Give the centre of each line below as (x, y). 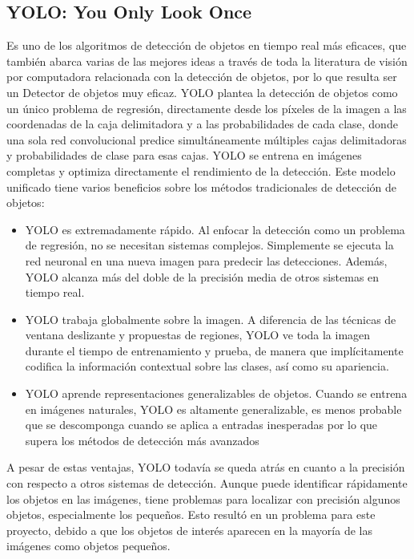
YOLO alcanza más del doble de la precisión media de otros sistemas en (202, 276)
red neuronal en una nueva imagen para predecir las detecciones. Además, (206, 260)
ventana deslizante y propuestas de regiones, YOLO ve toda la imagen (198, 335)
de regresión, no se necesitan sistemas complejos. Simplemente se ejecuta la (209, 245)
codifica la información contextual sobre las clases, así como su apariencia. (207, 366)
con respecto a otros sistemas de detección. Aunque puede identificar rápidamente (207, 483)
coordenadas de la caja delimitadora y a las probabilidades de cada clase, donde (202, 124)
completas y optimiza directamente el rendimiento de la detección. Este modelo (201, 170)
